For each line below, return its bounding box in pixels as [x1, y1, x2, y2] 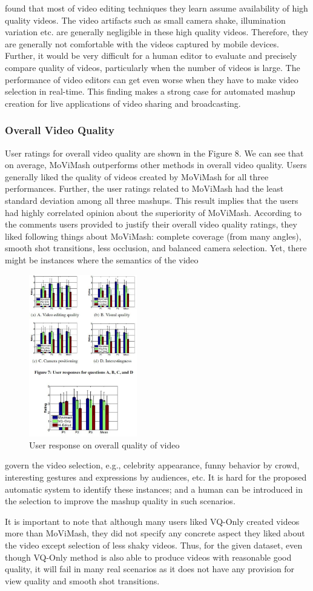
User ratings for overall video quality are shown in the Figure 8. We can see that [5, 146, 304, 159]
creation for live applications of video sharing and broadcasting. [5, 96, 241, 109]
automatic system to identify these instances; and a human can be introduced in [5, 482, 303, 495]
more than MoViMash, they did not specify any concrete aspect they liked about [5, 527, 305, 539]
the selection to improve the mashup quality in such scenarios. [5, 495, 236, 507]
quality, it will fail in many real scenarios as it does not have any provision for [5, 562, 295, 575]
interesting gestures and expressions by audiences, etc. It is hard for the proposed [5, 470, 307, 483]
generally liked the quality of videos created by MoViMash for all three [5, 170, 269, 183]
